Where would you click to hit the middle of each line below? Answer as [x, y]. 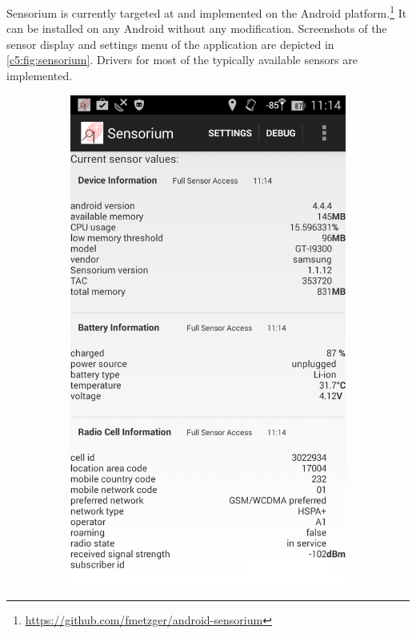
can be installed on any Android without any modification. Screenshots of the [197, 28]
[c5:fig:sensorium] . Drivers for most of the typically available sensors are [182, 60]
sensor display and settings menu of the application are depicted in [170, 44]
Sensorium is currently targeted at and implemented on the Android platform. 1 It [207, 12]
